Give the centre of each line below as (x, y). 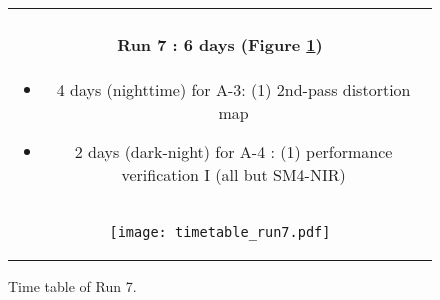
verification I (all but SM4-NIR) (233, 174)
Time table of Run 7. (72, 285)
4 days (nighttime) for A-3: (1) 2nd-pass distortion (233, 89)
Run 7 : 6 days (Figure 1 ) (220, 45)
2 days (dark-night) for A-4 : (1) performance (233, 151)
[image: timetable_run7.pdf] (220, 231)
